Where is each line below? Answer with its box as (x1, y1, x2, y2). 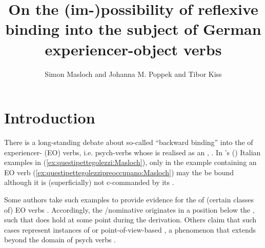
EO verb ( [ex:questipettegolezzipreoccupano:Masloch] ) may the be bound (4, 167, 234, 177)
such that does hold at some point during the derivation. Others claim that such (4, 214, 257, 225)
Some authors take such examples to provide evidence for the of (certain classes (4, 194, 254, 204)
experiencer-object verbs (45, 38, 222, 59)
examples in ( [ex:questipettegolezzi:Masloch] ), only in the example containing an (4, 157, 257, 168)
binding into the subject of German (5, 18, 261, 39)
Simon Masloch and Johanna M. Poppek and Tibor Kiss (45, 68, 222, 79)
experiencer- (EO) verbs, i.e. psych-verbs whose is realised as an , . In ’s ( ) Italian (4, 147, 261, 157)
